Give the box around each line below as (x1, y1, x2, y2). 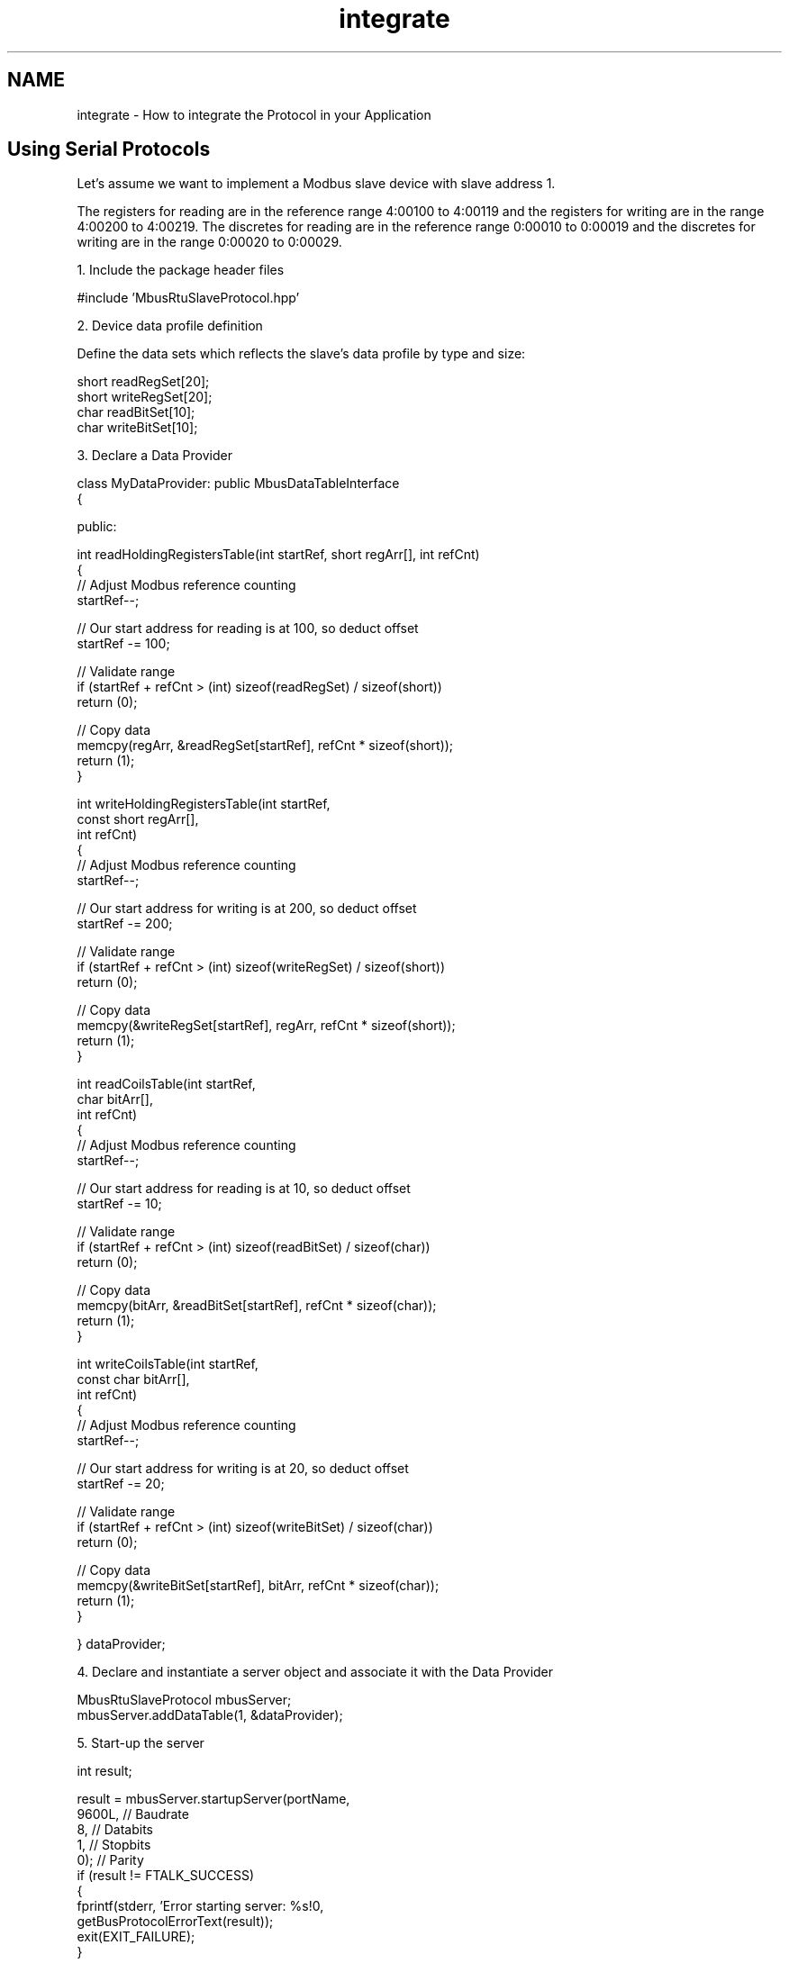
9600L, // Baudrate (77, 1806, 189, 1823)
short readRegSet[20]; (77, 374, 210, 390)
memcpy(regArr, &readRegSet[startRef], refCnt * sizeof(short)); (77, 737, 454, 754)
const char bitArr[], (77, 1371, 190, 1388)
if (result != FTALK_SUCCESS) (77, 1868, 255, 1884)
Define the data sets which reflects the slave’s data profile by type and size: (77, 346, 526, 362)
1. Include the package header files (77, 262, 285, 278)
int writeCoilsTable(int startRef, (77, 1356, 258, 1372)
